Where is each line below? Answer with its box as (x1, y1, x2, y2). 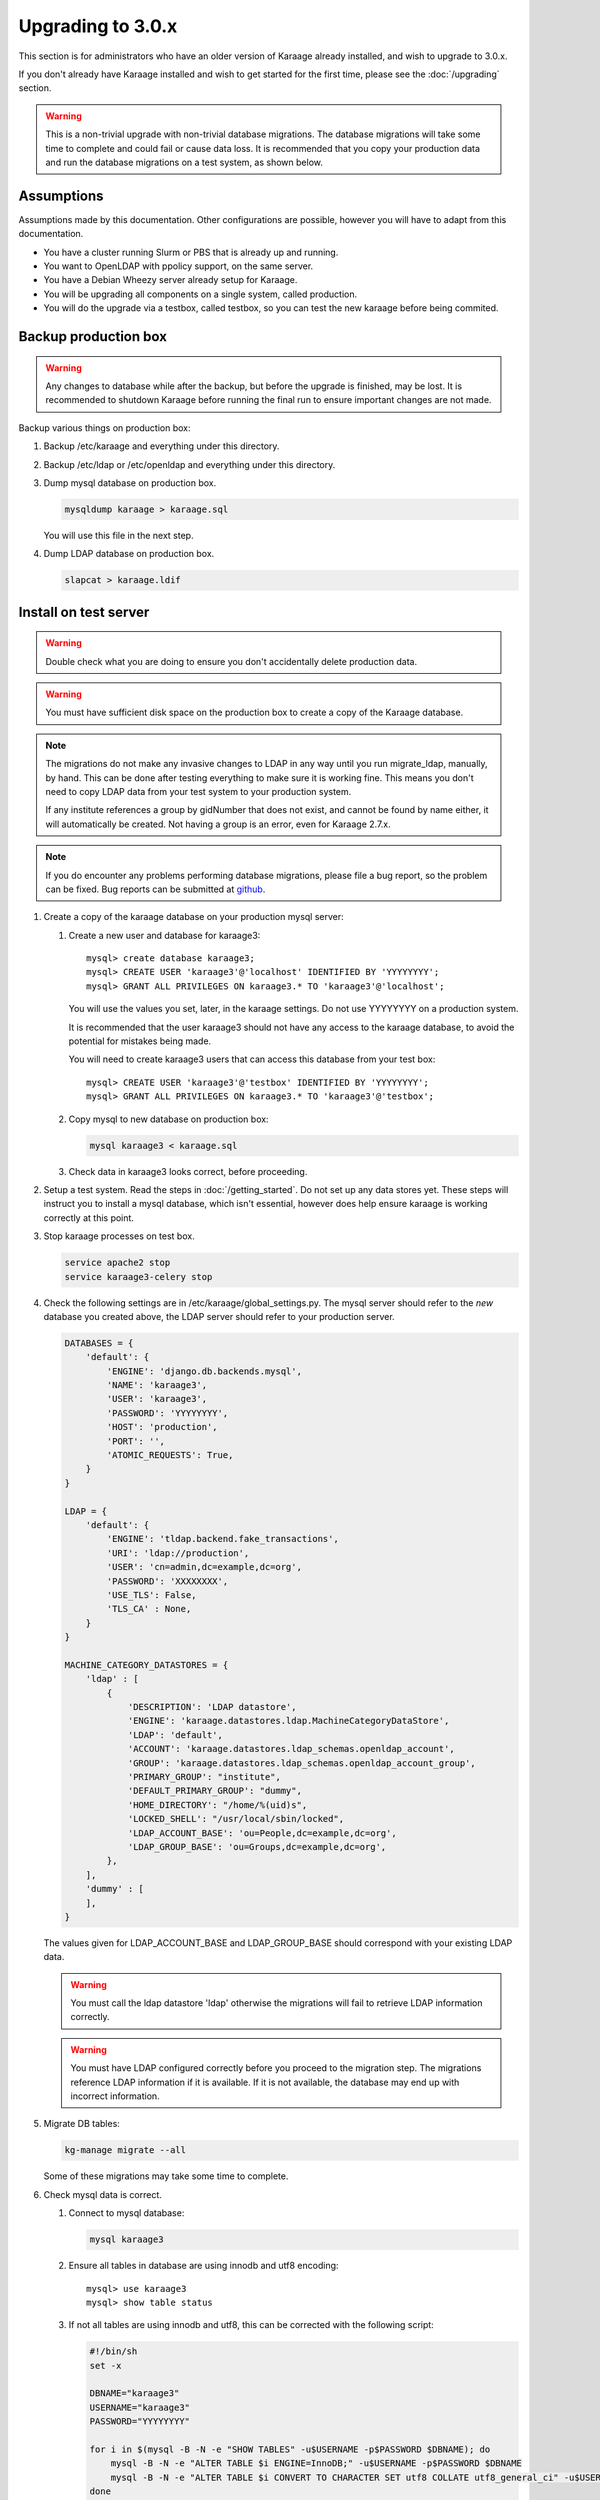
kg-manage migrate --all (64, 2145, 187, 2156)
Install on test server (18, 603, 150, 620)
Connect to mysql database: (68, 2207, 185, 2219)
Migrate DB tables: (43, 2118, 120, 2130)
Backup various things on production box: (18, 421, 191, 434)
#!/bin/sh (89, 2346, 138, 2357)
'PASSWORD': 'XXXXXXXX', (106, 1575, 229, 1587)
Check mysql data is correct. (43, 2188, 162, 2200)
